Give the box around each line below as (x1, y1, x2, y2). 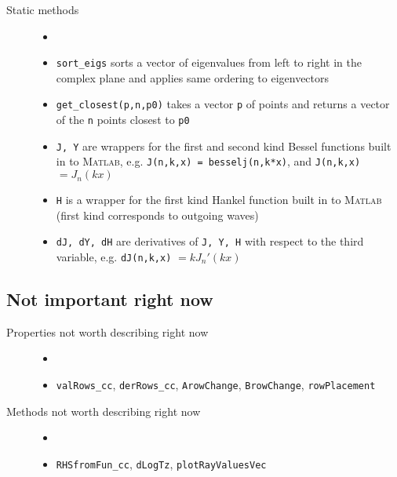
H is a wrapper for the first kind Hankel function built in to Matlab (56, 191, 382, 208)
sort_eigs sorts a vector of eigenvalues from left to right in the (56, 54, 362, 71)
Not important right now (6, 287, 213, 311)
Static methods (6, 2, 79, 17)
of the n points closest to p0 (56, 111, 190, 128)
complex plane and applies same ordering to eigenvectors (56, 69, 330, 86)
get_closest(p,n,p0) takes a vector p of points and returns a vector (56, 96, 390, 112)
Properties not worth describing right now (6, 323, 209, 340)
